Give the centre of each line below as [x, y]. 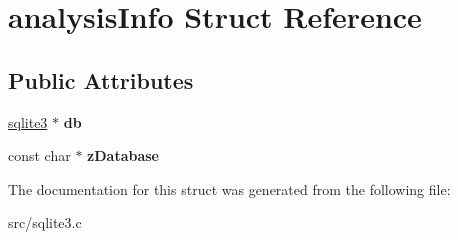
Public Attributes [101, 79]
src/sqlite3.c [45, 222]
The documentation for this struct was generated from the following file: [229, 188]
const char [39, 155]
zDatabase [123, 155]
